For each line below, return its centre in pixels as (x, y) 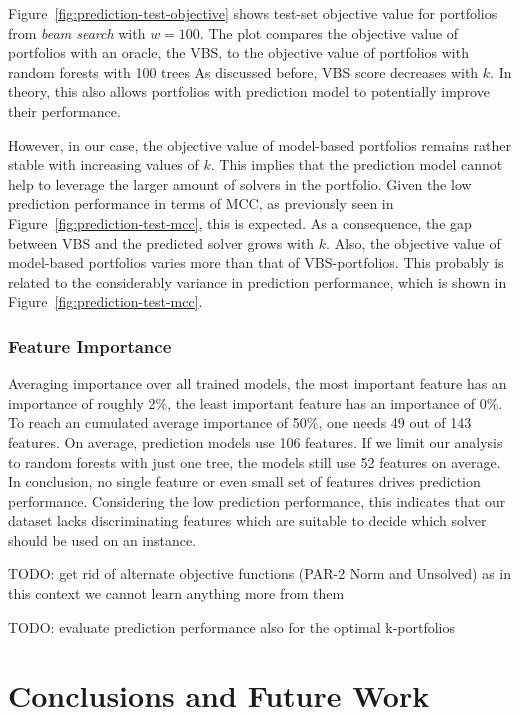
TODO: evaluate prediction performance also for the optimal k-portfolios (232, 626)
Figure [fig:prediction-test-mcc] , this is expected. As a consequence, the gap (240, 222)
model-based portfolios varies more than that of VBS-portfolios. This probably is (256, 262)
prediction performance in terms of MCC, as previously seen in (201, 203)
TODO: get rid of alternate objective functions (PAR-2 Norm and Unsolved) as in (260, 573)
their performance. (64, 110)
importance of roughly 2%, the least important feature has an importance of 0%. (255, 402)
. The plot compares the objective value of (329, 32)
